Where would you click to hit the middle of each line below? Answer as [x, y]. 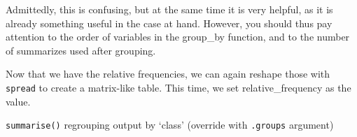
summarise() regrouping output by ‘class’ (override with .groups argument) [170, 125]
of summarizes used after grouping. [81, 50]
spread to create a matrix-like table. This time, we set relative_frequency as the [178, 87]
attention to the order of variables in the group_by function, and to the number [178, 37]
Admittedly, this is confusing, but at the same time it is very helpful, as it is [169, 9]
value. [18, 101]
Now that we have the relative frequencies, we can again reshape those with [168, 74]
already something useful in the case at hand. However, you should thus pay [169, 23]
